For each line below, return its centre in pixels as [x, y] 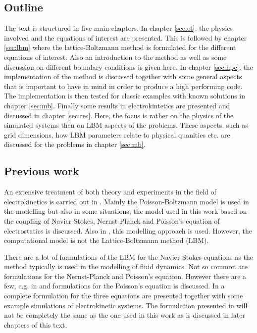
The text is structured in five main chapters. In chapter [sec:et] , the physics [118, 28]
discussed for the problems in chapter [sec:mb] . [75, 144]
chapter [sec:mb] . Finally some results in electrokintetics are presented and [117, 105]
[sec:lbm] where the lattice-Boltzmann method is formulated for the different [120, 47]
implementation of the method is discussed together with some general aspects [123, 76]
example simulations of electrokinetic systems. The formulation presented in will [126, 305]
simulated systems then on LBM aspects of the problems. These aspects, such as [126, 125]
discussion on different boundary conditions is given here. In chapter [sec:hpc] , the [128, 67]
